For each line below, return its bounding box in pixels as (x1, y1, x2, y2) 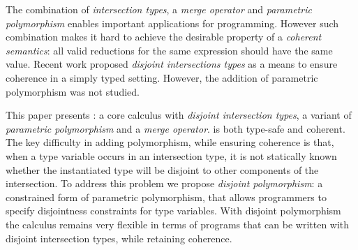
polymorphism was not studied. (6, 84, 140, 98)
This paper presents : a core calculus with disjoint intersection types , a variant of (6, 108, 352, 122)
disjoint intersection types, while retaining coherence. (6, 230, 232, 245)
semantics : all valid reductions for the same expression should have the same (6, 43, 333, 57)
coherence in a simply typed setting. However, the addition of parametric (6, 70, 318, 84)
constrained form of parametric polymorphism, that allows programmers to (6, 189, 327, 204)
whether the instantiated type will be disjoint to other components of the (6, 162, 319, 177)
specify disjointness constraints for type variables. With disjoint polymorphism (6, 203, 341, 218)
